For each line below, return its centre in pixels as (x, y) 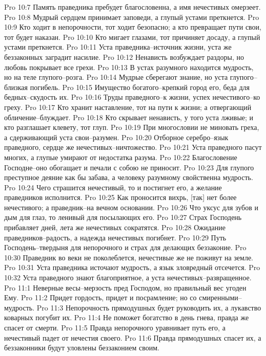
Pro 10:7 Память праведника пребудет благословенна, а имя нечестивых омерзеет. (132, 7)
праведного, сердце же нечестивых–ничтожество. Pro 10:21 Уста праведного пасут (133, 147)
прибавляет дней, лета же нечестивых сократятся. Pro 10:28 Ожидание (115, 227)
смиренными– (220, 297)
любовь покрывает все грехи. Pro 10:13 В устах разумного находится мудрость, (129, 67)
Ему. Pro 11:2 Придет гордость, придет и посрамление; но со (100, 297)
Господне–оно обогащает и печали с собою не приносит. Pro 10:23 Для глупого (129, 167)
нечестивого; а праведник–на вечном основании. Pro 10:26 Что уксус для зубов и (131, 207)
